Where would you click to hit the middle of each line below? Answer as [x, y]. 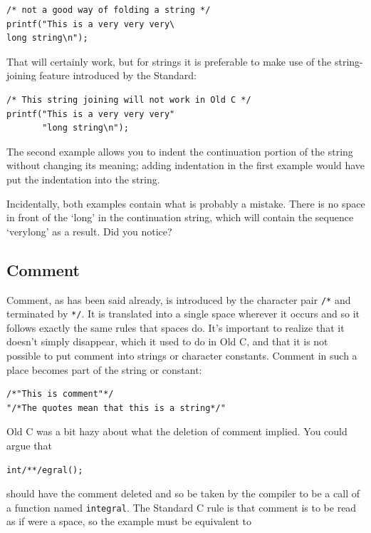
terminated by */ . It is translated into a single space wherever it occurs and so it [183, 314]
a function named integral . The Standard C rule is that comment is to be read [182, 507]
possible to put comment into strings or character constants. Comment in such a [182, 356]
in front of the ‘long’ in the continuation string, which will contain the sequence [180, 217]
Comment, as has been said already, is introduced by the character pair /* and [179, 299]
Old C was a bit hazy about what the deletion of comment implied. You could [177, 431]
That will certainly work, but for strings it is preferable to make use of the [169, 61]
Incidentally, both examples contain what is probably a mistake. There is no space [186, 203]
